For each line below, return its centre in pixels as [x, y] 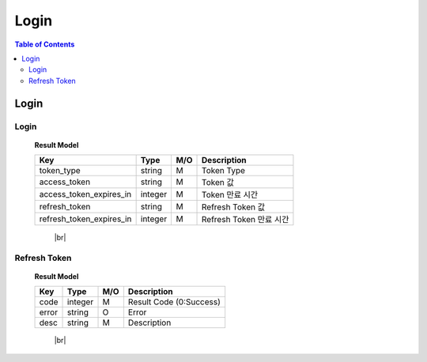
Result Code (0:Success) [174, 302]
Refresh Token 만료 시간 [246, 220]
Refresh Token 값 [233, 207]
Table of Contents [45, 44]
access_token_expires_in [85, 194]
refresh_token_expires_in [85, 219]
